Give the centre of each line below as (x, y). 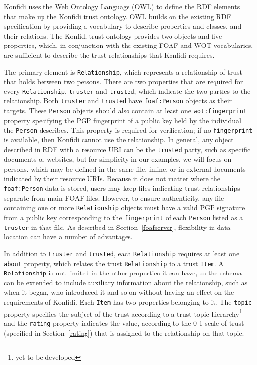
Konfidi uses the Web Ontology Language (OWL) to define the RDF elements (122, 6)
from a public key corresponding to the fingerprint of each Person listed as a (124, 217)
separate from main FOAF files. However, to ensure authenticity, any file (114, 198)
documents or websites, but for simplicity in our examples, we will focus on (118, 159)
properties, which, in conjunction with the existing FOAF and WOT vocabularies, (128, 45)
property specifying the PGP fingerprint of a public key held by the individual (123, 120)
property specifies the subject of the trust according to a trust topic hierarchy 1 (123, 313)
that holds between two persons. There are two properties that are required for (124, 81)
